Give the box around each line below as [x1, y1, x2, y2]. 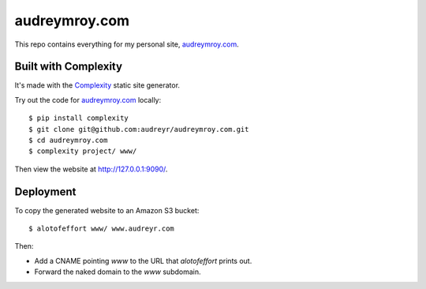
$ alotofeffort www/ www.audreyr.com [28, 224, 175, 233]
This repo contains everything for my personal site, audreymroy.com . [14, 39, 240, 49]
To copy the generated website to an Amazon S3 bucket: [14, 205, 200, 215]
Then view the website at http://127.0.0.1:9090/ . [14, 164, 168, 174]
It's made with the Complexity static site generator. [14, 81, 181, 90]
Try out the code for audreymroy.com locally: [14, 95, 162, 104]
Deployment [14, 185, 77, 198]
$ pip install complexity [28, 114, 129, 122]
